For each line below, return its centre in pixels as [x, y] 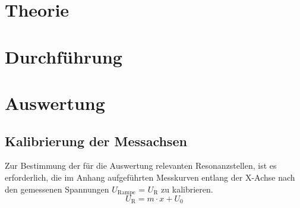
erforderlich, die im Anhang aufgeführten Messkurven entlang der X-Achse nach [150, 177]
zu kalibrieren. [187, 189]
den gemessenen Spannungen [57, 189]
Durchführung [64, 56]
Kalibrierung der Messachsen [96, 141]
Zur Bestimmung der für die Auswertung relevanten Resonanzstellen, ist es [141, 166]
